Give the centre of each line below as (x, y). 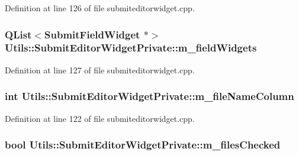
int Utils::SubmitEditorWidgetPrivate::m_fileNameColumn (149, 96)
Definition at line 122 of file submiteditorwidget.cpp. (100, 118)
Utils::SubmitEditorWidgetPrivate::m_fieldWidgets (131, 48)
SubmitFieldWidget (92, 34)
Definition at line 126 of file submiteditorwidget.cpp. (100, 8)
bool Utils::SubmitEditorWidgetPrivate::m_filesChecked (143, 145)
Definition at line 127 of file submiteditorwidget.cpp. (100, 70)
